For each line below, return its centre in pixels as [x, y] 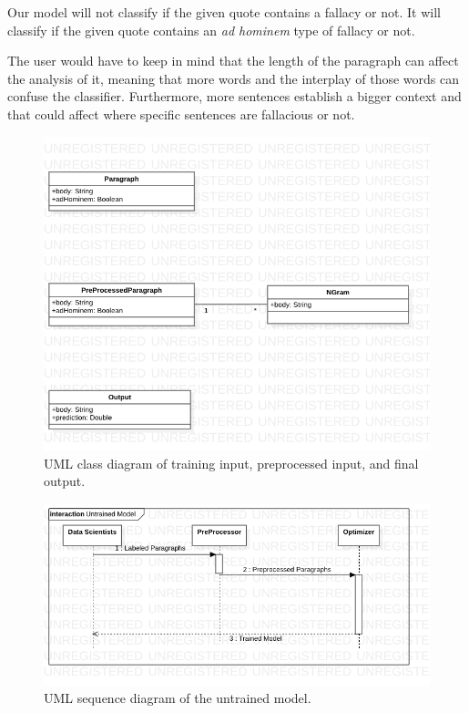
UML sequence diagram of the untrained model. [178, 698]
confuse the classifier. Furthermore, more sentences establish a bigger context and [234, 96]
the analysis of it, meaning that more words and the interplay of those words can [233, 78]
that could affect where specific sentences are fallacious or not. [181, 114]
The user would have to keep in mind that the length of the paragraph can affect [233, 61]
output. [65, 481]
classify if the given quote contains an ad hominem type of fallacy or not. [211, 30]
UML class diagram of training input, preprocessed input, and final [231, 463]
